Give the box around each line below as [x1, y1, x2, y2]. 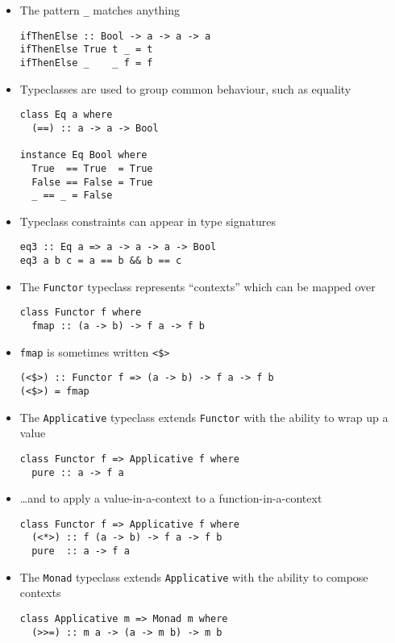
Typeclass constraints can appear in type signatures [19, 212, 276, 229]
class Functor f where [19, 307, 142, 319]
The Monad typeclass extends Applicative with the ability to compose [19, 568, 368, 585]
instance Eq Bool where [19, 149, 148, 161]
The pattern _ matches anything [19, 2, 181, 18]
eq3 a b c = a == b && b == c [19, 255, 182, 267]
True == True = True [31, 162, 153, 174]
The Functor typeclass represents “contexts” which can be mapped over [19, 278, 376, 294]
